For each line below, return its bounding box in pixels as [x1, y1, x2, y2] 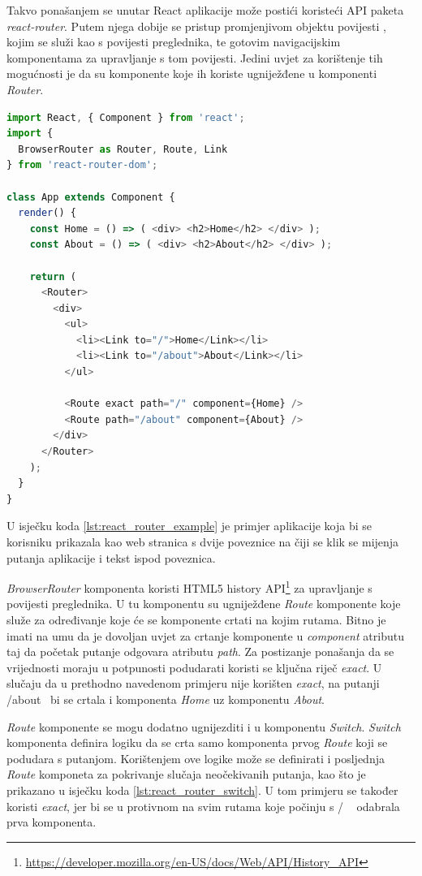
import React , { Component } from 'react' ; [6, 111, 245, 123]
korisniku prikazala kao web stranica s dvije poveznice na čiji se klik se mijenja [6, 533, 399, 550]
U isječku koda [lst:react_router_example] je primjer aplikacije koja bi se [6, 517, 372, 534]
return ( [29, 270, 76, 283]
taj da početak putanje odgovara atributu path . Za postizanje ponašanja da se [6, 643, 394, 660]
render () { [18, 207, 76, 219]
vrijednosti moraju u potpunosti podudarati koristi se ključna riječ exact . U [6, 658, 382, 675]
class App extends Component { [6, 191, 175, 203]
